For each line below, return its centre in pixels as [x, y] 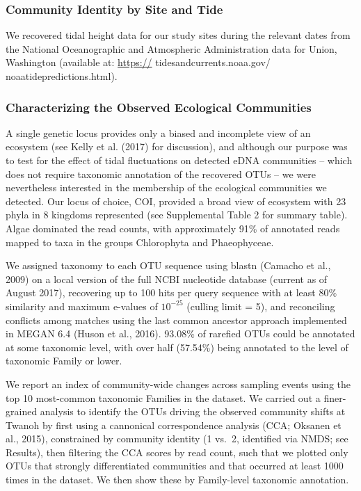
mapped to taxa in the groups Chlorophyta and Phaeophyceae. [140, 242]
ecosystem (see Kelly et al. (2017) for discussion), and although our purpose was [177, 146]
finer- [335, 397]
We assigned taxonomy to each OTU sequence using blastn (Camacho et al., [168, 265]
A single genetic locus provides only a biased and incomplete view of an [158, 132]
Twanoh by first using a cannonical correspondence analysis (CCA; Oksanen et [174, 425]
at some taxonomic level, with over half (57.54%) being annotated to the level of [177, 347]
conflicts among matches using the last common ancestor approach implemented [176, 320]
